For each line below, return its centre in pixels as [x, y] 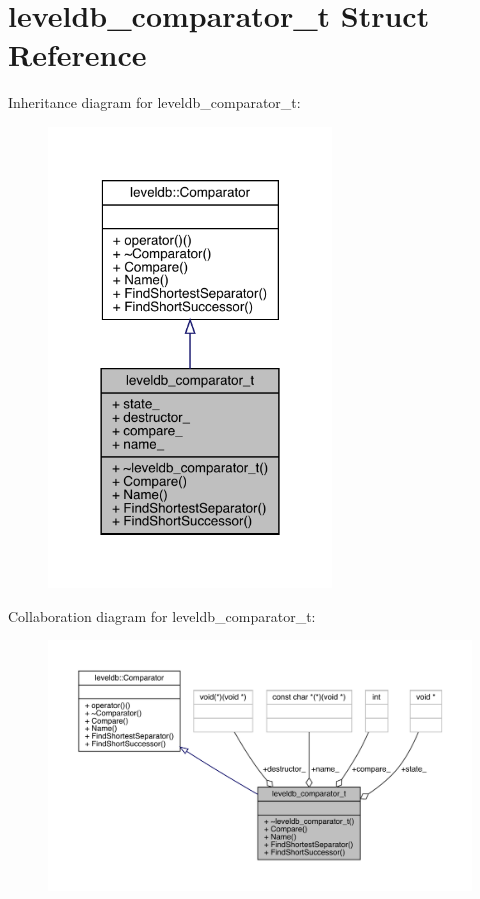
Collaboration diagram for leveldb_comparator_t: [162, 615]
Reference [77, 54]
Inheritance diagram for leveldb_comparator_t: [154, 102]
